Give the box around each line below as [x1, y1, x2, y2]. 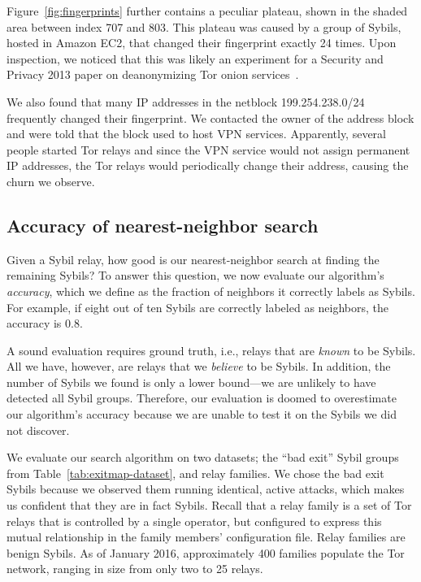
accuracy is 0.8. [7, 315, 83, 332]
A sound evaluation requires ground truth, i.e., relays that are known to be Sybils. [7, 341, 416, 358]
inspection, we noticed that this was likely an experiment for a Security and [7, 50, 384, 67]
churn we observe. [7, 172, 95, 189]
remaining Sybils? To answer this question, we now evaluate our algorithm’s [7, 267, 384, 284]
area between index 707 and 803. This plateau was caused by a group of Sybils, [7, 18, 401, 35]
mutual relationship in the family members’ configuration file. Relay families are [7, 528, 406, 545]
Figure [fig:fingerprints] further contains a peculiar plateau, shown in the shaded [7, 2, 408, 19]
